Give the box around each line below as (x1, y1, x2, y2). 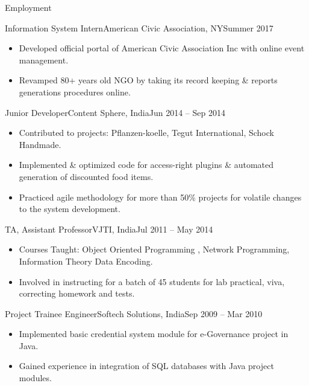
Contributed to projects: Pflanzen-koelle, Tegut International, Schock (19, 126, 274, 139)
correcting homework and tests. (19, 287, 135, 300)
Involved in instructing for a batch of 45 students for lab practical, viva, (19, 275, 285, 288)
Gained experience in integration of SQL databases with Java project (19, 359, 274, 372)
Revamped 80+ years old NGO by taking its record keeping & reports (19, 74, 278, 86)
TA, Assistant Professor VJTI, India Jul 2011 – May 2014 (5, 222, 213, 235)
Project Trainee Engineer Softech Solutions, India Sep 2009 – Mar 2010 (5, 307, 263, 320)
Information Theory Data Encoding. (19, 254, 153, 267)
